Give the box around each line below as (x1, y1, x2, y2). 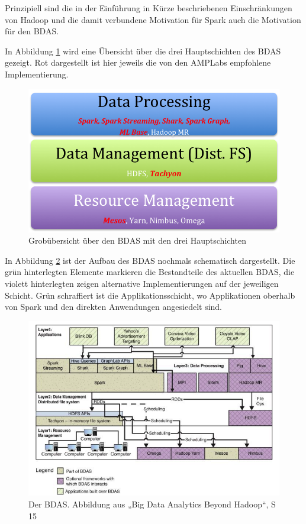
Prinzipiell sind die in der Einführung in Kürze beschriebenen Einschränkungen (5, 2, 292, 14)
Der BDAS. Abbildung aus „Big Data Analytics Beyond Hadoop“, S (28, 498, 276, 510)
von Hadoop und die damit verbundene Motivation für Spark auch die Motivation (5, 13, 301, 25)
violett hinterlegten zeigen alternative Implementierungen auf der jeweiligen (5, 277, 279, 289)
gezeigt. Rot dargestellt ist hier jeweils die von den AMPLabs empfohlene (5, 56, 271, 69)
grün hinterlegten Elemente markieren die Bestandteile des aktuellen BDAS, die (5, 266, 295, 278)
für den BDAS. (5, 25, 59, 37)
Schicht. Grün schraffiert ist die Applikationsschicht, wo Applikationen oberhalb (5, 289, 295, 301)
